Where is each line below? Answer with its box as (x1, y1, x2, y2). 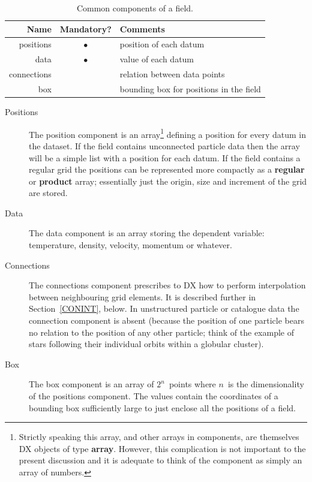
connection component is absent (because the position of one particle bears (29, 314, 304, 327)
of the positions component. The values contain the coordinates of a (29, 390, 278, 402)
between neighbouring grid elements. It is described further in (29, 290, 256, 303)
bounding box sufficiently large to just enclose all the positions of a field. (29, 401, 296, 414)
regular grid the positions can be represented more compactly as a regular (29, 163, 305, 176)
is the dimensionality (227, 378, 304, 390)
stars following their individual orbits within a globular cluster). (29, 338, 264, 350)
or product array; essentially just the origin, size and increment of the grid (29, 174, 307, 187)
